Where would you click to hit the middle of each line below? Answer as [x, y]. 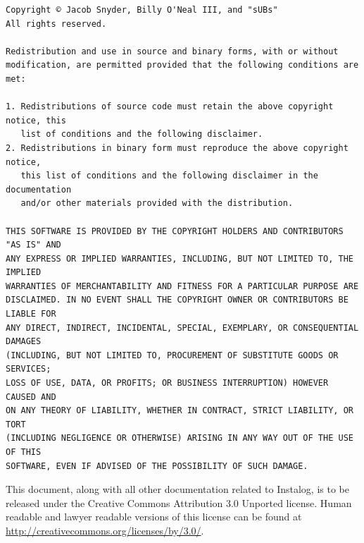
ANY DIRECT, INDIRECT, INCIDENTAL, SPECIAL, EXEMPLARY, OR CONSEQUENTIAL [182, 328]
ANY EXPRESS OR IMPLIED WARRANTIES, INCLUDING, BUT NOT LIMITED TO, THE [180, 258]
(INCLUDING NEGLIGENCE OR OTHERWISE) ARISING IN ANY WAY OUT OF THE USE [180, 438]
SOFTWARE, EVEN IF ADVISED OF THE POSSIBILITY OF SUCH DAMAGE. [157, 466]
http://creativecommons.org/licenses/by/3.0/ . [105, 530]
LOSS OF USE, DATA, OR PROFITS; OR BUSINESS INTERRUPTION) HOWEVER [167, 383]
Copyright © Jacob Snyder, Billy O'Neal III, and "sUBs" [142, 10]
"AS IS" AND [33, 245]
